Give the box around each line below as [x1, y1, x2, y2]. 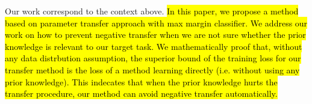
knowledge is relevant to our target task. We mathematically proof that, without [5, 40, 302, 52]
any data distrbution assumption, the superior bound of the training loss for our [5, 52, 301, 64]
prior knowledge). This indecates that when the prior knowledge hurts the [5, 75, 278, 88]
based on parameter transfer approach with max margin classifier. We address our [5, 16, 308, 29]
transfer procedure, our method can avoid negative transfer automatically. [5, 87, 278, 100]
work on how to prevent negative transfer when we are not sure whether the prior [5, 28, 306, 41]
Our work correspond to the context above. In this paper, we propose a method [5, 5, 299, 17]
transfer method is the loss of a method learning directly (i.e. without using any [5, 63, 300, 76]
